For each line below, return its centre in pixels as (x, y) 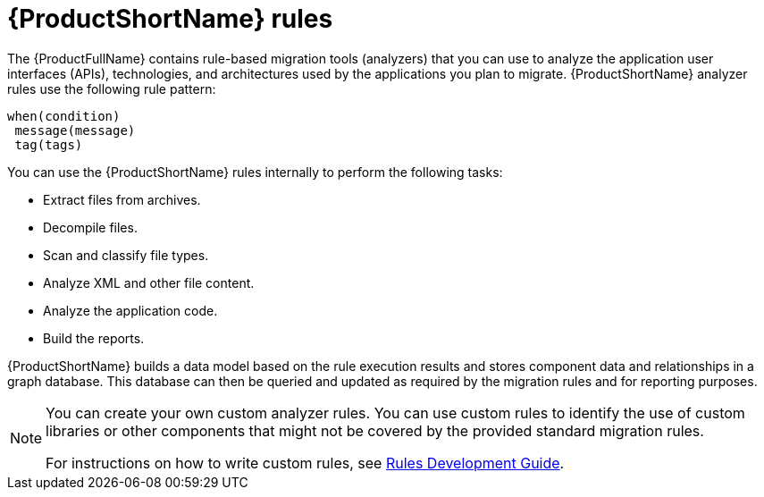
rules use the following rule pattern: (112, 88)
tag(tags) (49, 144)
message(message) (75, 130)
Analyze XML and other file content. (149, 282)
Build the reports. (94, 338)
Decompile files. (90, 227)
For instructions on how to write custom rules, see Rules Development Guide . (305, 463)
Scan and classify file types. (126, 255)
